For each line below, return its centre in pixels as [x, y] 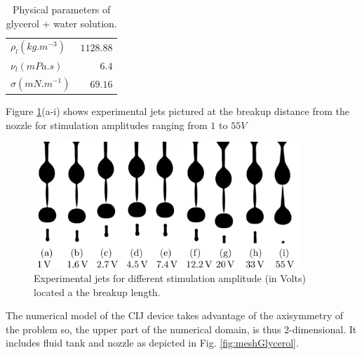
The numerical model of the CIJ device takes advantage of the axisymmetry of [175, 315]
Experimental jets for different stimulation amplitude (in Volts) [170, 277]
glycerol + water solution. [61, 23]
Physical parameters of [62, 9]
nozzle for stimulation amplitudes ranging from [107, 125]
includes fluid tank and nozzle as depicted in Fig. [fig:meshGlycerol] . [152, 343]
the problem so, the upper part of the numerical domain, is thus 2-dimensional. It [181, 329]
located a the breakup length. [97, 292]
